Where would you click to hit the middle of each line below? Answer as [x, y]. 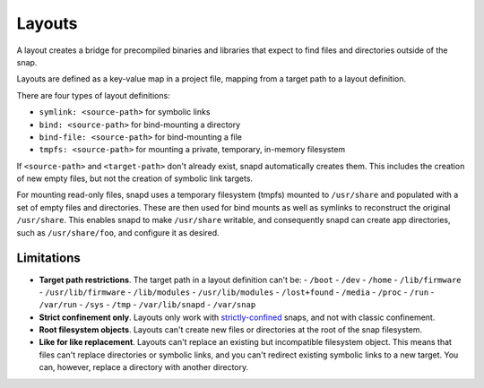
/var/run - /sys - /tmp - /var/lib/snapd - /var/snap [147, 305]
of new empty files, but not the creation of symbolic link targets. [135, 178]
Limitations [48, 259]
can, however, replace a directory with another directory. [144, 367]
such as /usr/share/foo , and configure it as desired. [118, 232]
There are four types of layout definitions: [93, 95]
